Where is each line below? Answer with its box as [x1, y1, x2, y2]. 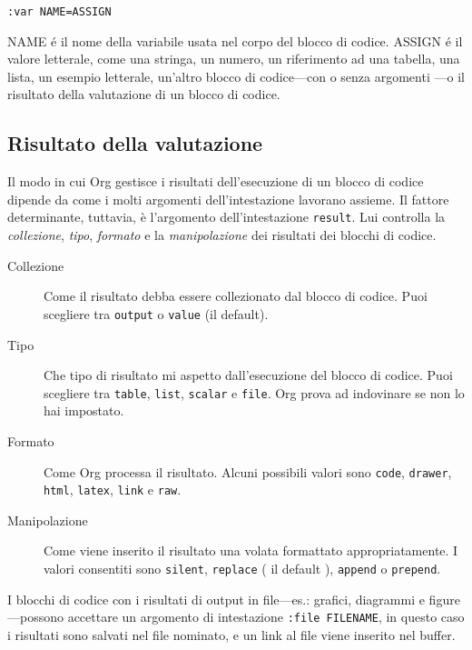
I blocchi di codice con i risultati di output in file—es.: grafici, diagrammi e [7, 589, 425, 608]
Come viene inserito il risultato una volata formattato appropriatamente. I [44, 541, 458, 560]
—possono [7, 607, 64, 626]
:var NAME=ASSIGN [7, 5, 112, 18]
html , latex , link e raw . [44, 480, 182, 499]
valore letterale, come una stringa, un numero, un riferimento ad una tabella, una [7, 49, 460, 68]
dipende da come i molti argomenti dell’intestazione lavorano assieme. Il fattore [7, 189, 449, 208]
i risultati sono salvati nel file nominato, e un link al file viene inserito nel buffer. [7, 625, 456, 644]
